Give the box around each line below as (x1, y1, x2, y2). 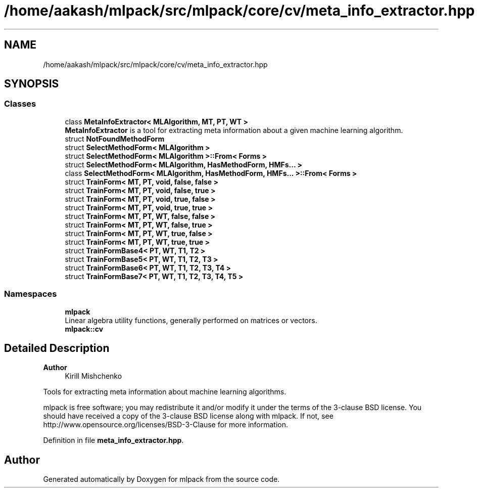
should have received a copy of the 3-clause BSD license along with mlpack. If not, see (43, 412, 333, 421)
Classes (4, 99, 36, 109)
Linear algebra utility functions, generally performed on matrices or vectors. (65, 316, 317, 325)
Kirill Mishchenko (65, 372, 122, 381)
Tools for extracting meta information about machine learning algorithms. (43, 387, 287, 396)
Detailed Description (4, 341, 110, 354)
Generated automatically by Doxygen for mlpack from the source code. (43, 475, 280, 484)
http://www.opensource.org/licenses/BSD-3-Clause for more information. (43, 420, 288, 429)
